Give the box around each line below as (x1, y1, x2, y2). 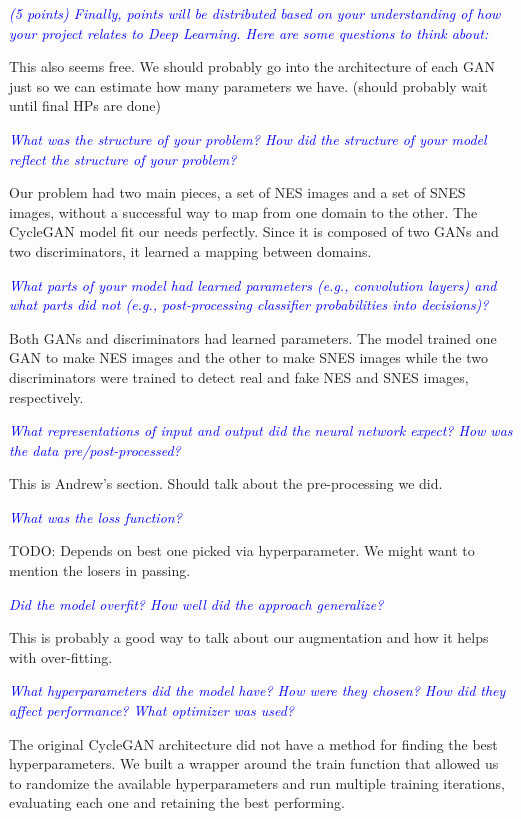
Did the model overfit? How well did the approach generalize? (9, 593, 384, 614)
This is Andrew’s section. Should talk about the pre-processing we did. (9, 473, 443, 494)
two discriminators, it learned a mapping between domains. (9, 240, 372, 261)
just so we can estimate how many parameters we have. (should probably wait (9, 75, 488, 96)
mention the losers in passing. (9, 560, 191, 581)
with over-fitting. (9, 646, 113, 667)
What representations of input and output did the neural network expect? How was (9, 420, 513, 441)
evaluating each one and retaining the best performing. (9, 792, 345, 813)
